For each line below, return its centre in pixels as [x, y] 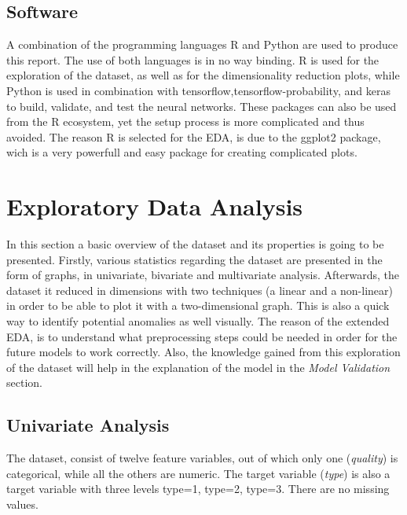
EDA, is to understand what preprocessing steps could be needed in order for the [202, 336]
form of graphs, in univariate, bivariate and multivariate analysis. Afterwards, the [203, 275]
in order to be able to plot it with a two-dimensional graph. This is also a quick [198, 305]
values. [22, 504]
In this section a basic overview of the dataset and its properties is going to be [195, 244]
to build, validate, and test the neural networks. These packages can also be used [202, 106]
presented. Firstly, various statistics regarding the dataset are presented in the [194, 259]
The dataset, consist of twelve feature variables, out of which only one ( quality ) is [202, 458]
